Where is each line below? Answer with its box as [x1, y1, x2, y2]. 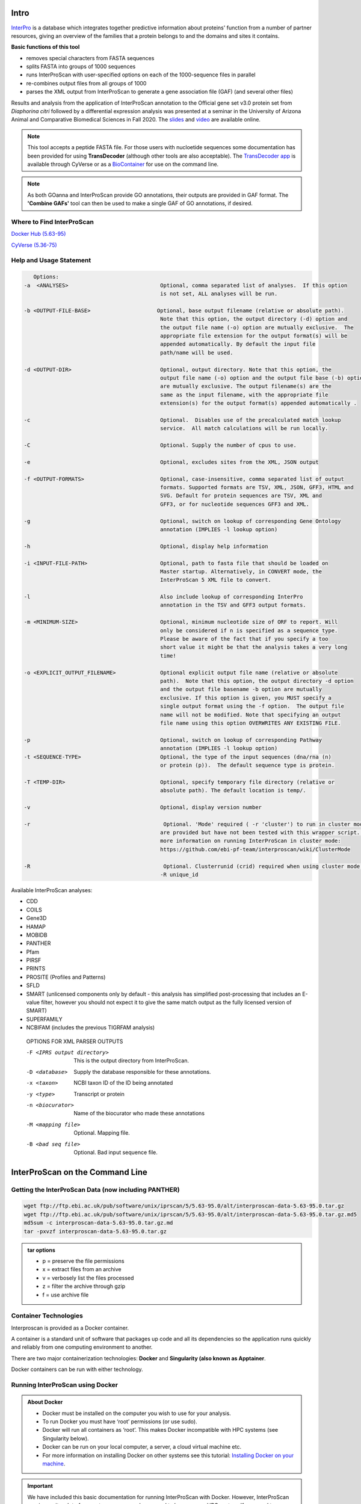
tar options [27, 1246, 55, 1254]
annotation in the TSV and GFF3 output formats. [160, 602, 306, 609]
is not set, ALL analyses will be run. [160, 291, 278, 297]
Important [27, 1482, 54, 1490]
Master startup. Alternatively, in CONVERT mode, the [160, 568, 322, 575]
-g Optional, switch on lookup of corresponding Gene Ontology [23, 517, 341, 525]
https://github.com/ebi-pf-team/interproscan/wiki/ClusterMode [160, 846, 351, 852]
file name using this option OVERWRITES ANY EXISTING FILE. [160, 720, 341, 726]
